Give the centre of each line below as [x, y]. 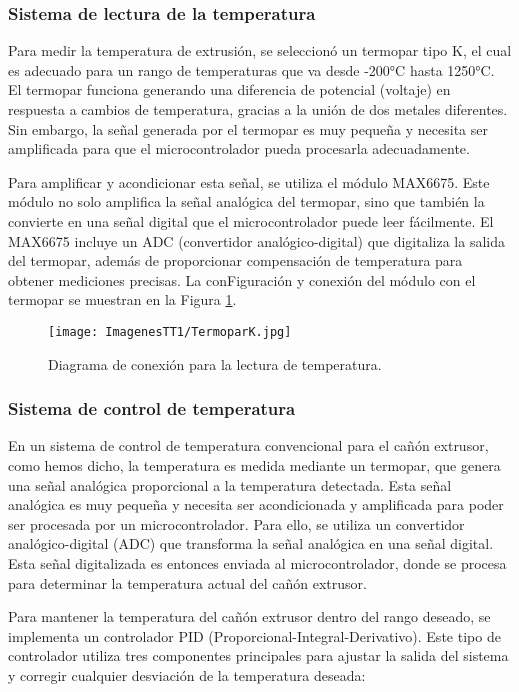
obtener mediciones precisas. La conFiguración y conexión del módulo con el [242, 279]
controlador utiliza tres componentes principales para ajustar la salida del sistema [258, 655]
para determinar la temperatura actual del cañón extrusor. [187, 582]
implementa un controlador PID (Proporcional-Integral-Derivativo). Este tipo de [254, 635]
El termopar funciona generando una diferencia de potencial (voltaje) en [229, 89]
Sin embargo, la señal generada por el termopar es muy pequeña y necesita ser [248, 128]
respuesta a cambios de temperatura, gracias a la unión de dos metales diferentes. [258, 109]
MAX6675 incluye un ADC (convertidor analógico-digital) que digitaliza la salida [256, 240]
